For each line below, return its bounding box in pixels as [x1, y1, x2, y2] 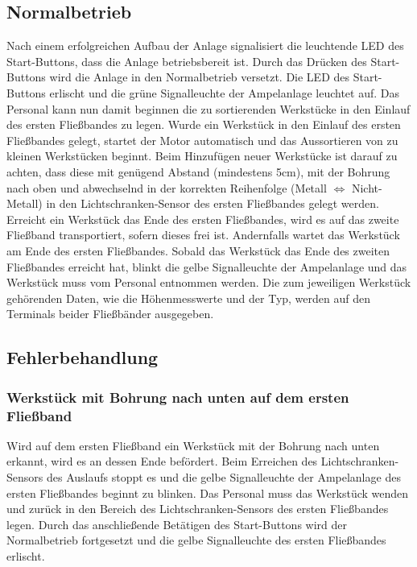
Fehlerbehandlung [6, 345, 159, 370]
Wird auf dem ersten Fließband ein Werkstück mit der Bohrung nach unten [6, 437, 380, 453]
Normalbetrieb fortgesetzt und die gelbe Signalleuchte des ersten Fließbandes [6, 532, 386, 548]
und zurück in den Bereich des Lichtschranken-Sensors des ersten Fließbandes [6, 500, 389, 517]
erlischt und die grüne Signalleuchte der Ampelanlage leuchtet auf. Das [49, 84, 400, 101]
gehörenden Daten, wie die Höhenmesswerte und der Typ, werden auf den [6, 289, 370, 306]
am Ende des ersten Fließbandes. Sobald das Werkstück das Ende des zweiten [6, 242, 390, 259]
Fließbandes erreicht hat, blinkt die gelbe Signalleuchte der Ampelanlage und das [6, 258, 407, 275]
